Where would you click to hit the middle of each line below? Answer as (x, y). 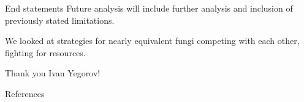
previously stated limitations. (60, 20)
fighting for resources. (45, 52)
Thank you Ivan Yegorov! (53, 73)
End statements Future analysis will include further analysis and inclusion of (149, 8)
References (25, 93)
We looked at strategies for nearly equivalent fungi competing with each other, (152, 41)
